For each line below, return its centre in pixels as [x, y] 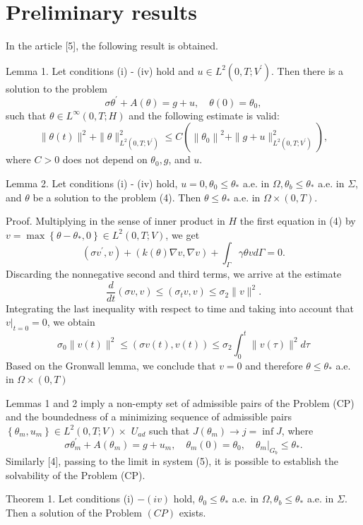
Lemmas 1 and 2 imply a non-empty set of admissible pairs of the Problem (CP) [180, 402]
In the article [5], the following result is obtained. [112, 46]
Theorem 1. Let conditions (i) [70, 499]
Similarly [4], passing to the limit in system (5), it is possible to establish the [172, 461]
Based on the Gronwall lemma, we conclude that [111, 365]
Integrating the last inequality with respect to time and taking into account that [180, 308]
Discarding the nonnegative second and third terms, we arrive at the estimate [174, 274]
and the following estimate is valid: [204, 115]
